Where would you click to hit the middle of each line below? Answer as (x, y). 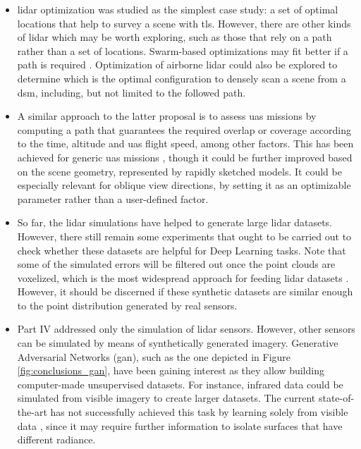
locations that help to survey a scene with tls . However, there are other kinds (184, 23)
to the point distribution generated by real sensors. (127, 305)
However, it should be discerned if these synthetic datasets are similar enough (185, 291)
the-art (32, 412)
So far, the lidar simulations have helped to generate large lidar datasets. (175, 222)
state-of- (336, 398)
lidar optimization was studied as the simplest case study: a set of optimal (178, 9)
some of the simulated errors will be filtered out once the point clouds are (176, 264)
